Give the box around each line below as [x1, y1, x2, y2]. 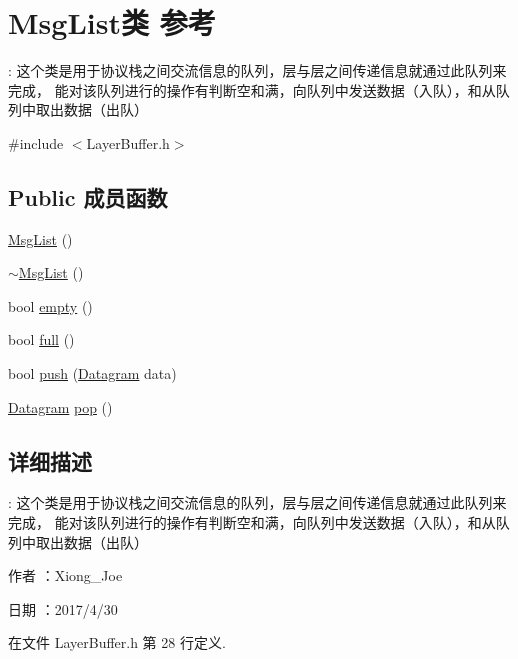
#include [8, 132, 64, 153]
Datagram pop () [8, 396, 113, 417]
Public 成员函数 [8, 181, 168, 212]
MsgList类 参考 [8, 2, 216, 43]
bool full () [8, 329, 75, 350]
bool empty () [8, 295, 93, 316]
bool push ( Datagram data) [8, 363, 177, 384]
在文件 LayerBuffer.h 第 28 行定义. [8, 632, 226, 653]
